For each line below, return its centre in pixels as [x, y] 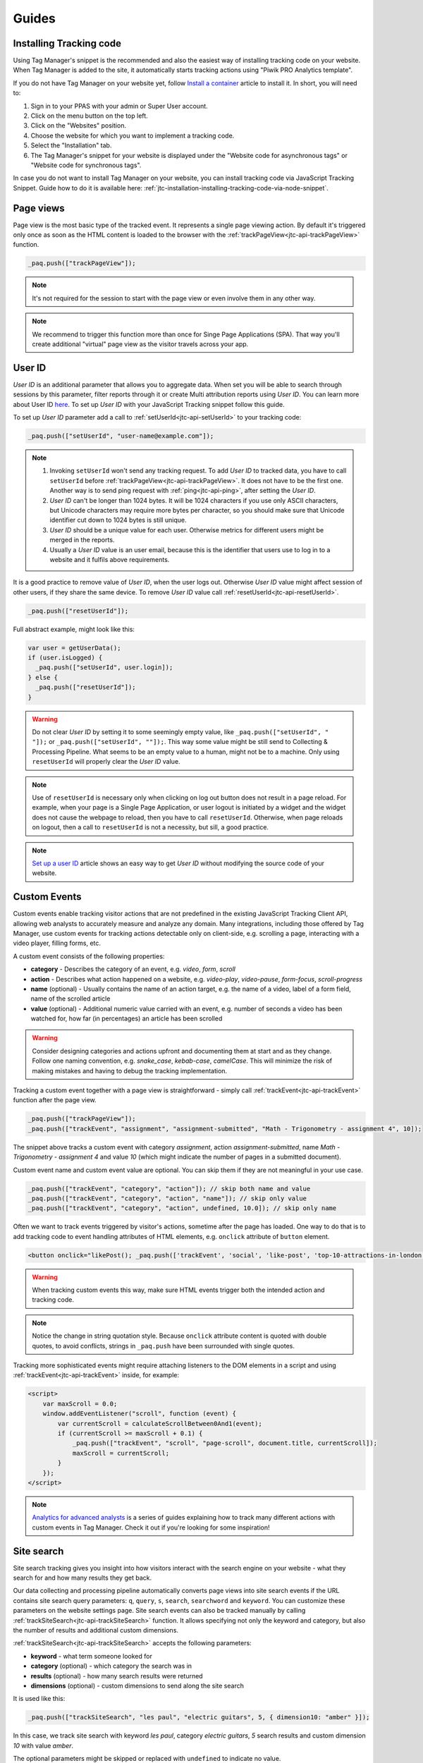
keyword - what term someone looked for [92, 1656]
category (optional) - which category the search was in [111, 1666]
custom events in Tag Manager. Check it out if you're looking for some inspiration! [151, 1527]
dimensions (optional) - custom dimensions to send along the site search [137, 1685]
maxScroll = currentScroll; [121, 1453]
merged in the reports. [82, 540]
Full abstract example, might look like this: [74, 629]
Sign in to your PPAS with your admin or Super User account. [119, 106]
